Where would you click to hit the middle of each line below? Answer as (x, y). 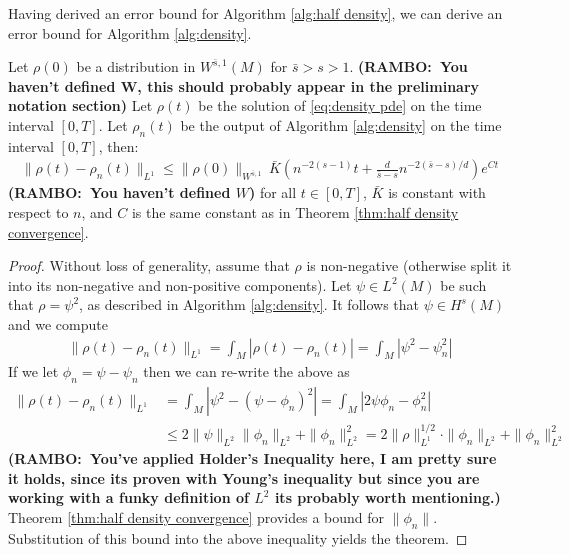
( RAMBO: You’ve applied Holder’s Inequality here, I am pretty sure (252, 458)
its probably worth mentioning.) (387, 497)
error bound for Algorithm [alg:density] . (130, 32)
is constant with (437, 192)
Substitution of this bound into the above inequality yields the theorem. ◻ (238, 537)
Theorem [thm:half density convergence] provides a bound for (196, 516)
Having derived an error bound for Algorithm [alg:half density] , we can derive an (255, 13)
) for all (272, 192)
